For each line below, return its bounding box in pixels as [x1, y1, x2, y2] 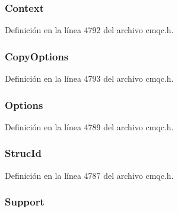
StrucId [5, 146, 42, 160]
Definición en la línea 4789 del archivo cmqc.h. [5, 120, 174, 133]
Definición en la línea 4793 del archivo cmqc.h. [5, 72, 174, 85]
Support [5, 194, 44, 209]
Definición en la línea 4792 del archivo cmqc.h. [5, 24, 174, 36]
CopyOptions [5, 49, 69, 63]
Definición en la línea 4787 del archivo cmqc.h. [5, 169, 174, 181]
